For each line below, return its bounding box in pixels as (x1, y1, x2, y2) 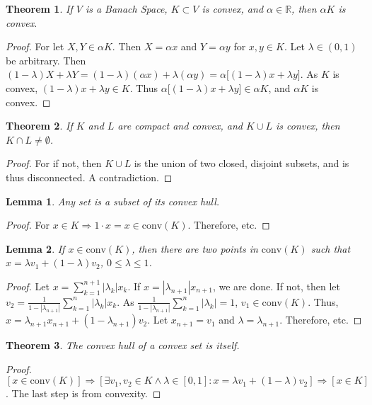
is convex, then (276, 118, 340, 133)
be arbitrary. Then (6, 52, 86, 67)
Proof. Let (6, 278, 50, 293)
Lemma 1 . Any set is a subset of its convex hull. (6, 193, 220, 208)
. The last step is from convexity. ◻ (6, 386, 161, 401)
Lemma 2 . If (6, 241, 65, 256)
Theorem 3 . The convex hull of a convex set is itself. (6, 338, 240, 353)
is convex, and (202, 1, 264, 16)
